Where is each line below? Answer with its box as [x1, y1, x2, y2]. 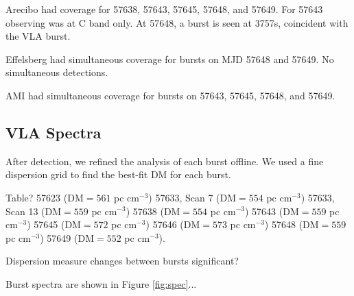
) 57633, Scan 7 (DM [148, 190, 237, 204]
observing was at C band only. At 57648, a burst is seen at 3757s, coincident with [5, 15, 349, 29]
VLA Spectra [5, 121, 102, 143]
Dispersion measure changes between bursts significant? [5, 254, 239, 268]
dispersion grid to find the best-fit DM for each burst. [5, 167, 231, 182]
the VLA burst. [5, 29, 71, 43]
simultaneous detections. [5, 65, 108, 79]
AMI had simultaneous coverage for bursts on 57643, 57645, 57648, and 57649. [5, 88, 335, 102]
